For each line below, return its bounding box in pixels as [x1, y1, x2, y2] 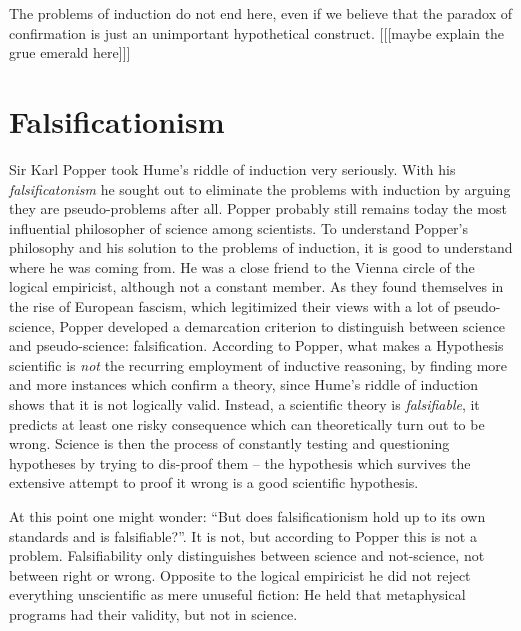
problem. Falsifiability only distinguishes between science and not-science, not [9, 545, 485, 566]
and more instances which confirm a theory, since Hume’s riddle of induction [9, 374, 479, 395]
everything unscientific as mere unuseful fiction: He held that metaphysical [9, 584, 466, 605]
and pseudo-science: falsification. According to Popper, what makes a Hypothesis [9, 335, 504, 356]
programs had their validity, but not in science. [9, 603, 298, 624]
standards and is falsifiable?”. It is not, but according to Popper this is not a [9, 525, 477, 546]
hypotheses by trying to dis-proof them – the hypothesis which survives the [9, 452, 471, 473]
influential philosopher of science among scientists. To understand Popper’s [9, 217, 468, 238]
